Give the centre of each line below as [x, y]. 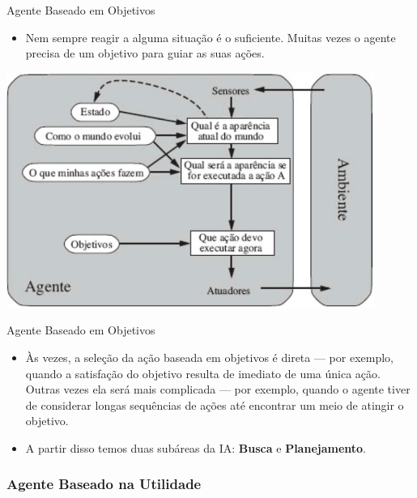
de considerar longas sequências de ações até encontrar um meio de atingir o [215, 404]
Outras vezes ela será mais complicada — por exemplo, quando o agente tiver [218, 389]
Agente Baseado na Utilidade [104, 484]
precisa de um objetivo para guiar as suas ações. [145, 53]
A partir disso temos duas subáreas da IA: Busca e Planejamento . [196, 447]
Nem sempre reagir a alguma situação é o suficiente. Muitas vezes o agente [211, 37]
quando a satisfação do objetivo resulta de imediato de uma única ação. [203, 373]
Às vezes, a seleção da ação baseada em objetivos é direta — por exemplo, [209, 357]
